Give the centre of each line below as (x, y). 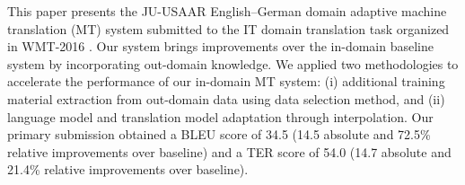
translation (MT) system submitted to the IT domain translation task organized (228, 28)
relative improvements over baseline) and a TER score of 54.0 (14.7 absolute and (229, 151)
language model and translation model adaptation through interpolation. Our (220, 116)
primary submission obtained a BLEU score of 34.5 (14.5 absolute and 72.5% (219, 134)
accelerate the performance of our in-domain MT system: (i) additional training (226, 81)
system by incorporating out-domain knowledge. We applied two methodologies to (233, 63)
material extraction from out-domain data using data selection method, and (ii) (226, 98)
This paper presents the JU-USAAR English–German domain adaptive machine (227, 11)
